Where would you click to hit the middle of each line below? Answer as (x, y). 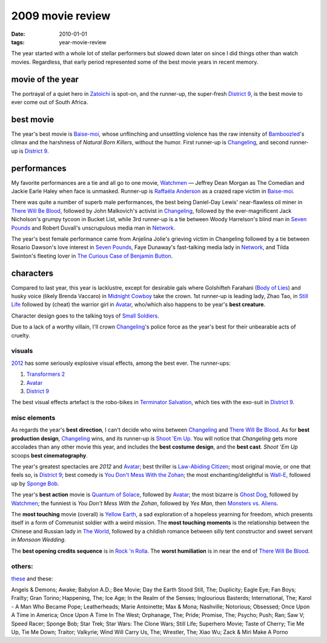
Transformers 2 (46, 374)
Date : (18, 34)
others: (22, 567)
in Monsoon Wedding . (38, 540)
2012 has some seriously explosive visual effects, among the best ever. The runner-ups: (121, 363)
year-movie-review (83, 42)
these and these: (32, 578)
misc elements (33, 418)
